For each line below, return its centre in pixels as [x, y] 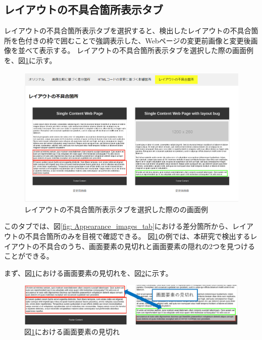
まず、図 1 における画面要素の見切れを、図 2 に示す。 [88, 273]
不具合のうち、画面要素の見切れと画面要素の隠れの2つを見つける [147, 246]
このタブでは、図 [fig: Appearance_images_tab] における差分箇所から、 [118, 226]
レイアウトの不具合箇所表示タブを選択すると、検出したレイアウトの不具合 [128, 31]
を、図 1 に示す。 [30, 60]
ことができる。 [29, 256]
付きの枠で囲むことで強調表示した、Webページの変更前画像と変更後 [138, 40]
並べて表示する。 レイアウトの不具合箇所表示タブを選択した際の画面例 [136, 50]
